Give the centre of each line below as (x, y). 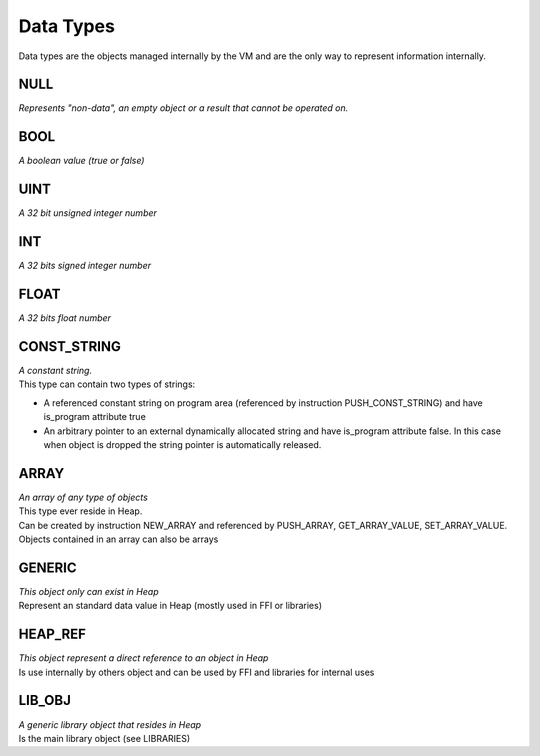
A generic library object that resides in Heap (110, 724)
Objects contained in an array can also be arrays (118, 539)
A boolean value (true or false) (81, 161)
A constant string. (55, 370)
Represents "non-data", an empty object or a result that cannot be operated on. (183, 108)
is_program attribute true (95, 417)
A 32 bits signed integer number (85, 266)
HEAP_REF (52, 634)
